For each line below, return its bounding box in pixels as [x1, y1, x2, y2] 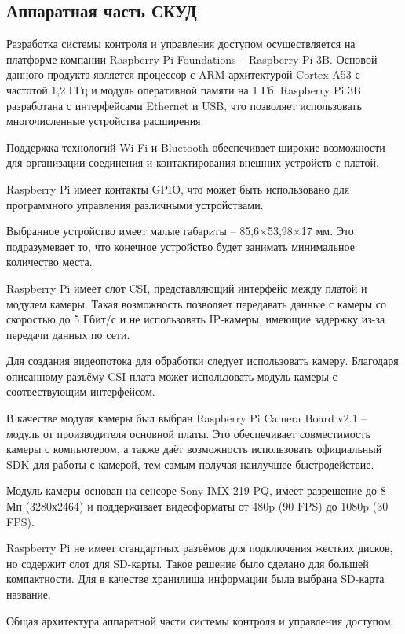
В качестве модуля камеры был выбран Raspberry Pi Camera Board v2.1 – [6, 410, 367, 426]
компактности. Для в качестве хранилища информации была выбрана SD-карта [6, 570, 385, 587]
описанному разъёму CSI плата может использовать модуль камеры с [6, 367, 337, 384]
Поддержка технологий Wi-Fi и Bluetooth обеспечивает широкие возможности [6, 138, 385, 155]
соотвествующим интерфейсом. [6, 383, 155, 400]
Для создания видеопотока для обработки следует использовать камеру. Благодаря [6, 352, 399, 369]
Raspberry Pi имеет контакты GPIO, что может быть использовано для [6, 180, 350, 197]
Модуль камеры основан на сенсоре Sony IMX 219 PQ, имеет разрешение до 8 [6, 482, 386, 499]
